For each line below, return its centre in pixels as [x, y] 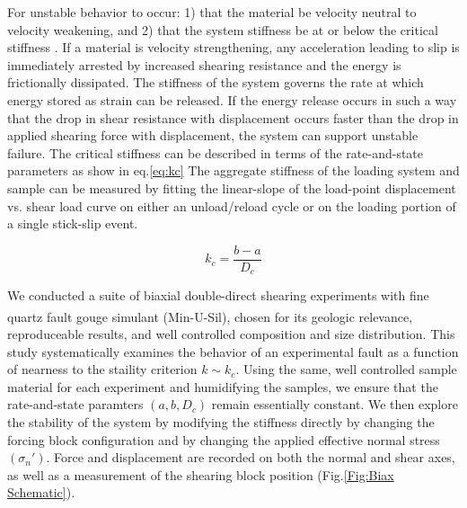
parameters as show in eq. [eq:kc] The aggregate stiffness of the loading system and [233, 170]
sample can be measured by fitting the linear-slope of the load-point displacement [232, 187]
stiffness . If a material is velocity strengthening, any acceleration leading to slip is [233, 47]
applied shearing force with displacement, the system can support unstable [213, 135]
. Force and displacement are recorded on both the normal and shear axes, [251, 457]
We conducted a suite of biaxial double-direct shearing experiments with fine [218, 295]
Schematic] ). [41, 492]
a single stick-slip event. [73, 223]
